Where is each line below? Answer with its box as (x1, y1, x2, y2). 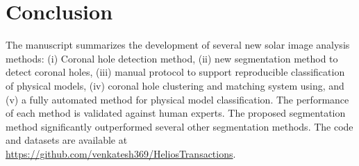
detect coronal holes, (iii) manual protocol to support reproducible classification (6, 65, 345, 79)
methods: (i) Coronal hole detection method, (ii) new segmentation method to (6, 51, 338, 65)
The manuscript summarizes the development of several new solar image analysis (6, 38, 350, 52)
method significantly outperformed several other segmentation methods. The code (6, 119, 353, 133)
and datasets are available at (6, 133, 128, 147)
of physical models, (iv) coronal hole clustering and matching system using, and (6, 78, 344, 92)
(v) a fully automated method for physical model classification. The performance (6, 92, 349, 106)
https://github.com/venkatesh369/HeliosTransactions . (6, 146, 236, 160)
